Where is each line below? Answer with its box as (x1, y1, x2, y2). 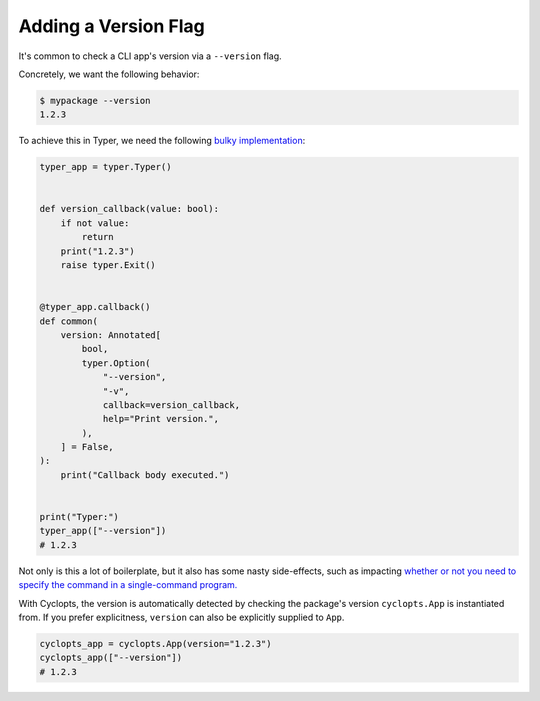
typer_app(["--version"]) (39, 525, 167, 537)
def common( (39, 315, 99, 327)
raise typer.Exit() (60, 260, 157, 271)
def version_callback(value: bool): (39, 203, 220, 215)
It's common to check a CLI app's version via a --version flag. (18, 50, 282, 62)
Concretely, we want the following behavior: (18, 68, 200, 80)
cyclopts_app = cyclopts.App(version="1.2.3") (39, 638, 272, 649)
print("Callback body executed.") (60, 469, 230, 480)
